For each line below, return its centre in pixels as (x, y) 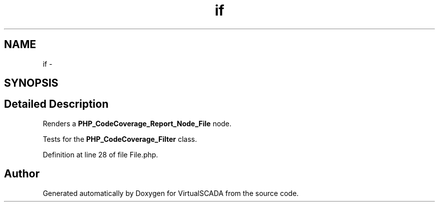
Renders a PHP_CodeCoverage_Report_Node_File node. (137, 123)
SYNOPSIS (31, 83)
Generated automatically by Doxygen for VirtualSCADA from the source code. (171, 193)
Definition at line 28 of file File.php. (100, 154)
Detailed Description (56, 104)
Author (22, 174)
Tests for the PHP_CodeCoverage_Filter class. (120, 139)
